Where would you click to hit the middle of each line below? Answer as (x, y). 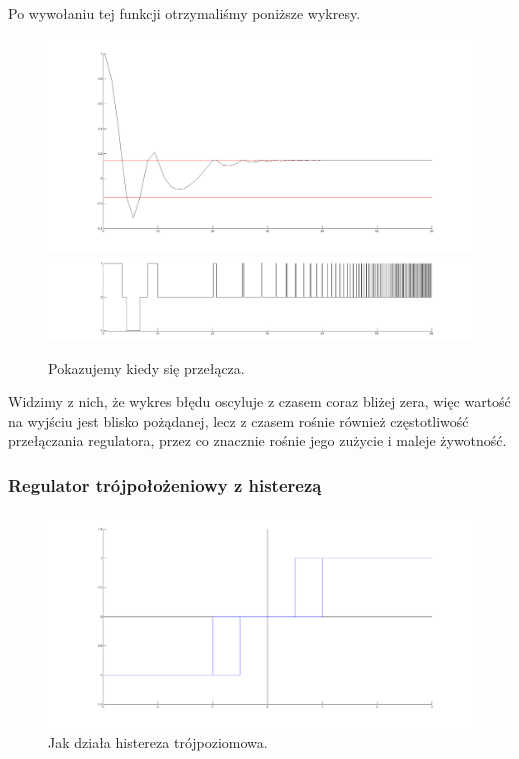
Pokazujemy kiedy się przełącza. (146, 367)
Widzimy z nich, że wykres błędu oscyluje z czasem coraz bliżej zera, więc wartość (259, 401)
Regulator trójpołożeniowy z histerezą (165, 484)
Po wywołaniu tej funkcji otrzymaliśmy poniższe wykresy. (184, 13)
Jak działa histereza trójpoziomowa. (158, 741)
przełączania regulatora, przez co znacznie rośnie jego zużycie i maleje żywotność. (257, 440)
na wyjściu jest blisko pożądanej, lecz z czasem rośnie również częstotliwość (238, 420)
